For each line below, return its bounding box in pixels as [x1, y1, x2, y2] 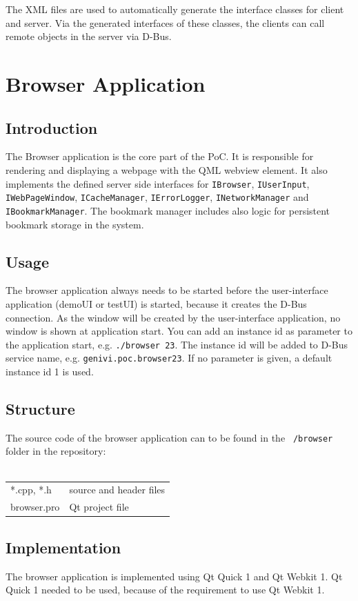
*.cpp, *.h [10, 482, 52, 497]
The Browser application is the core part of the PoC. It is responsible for [6, 149, 314, 164]
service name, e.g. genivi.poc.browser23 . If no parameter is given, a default [6, 351, 332, 365]
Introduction [6, 117, 98, 138]
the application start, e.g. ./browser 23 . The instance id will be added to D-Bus [6, 337, 348, 351]
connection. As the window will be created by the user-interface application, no [6, 310, 341, 324]
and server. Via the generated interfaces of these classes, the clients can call [6, 15, 325, 30]
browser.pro [10, 500, 60, 514]
